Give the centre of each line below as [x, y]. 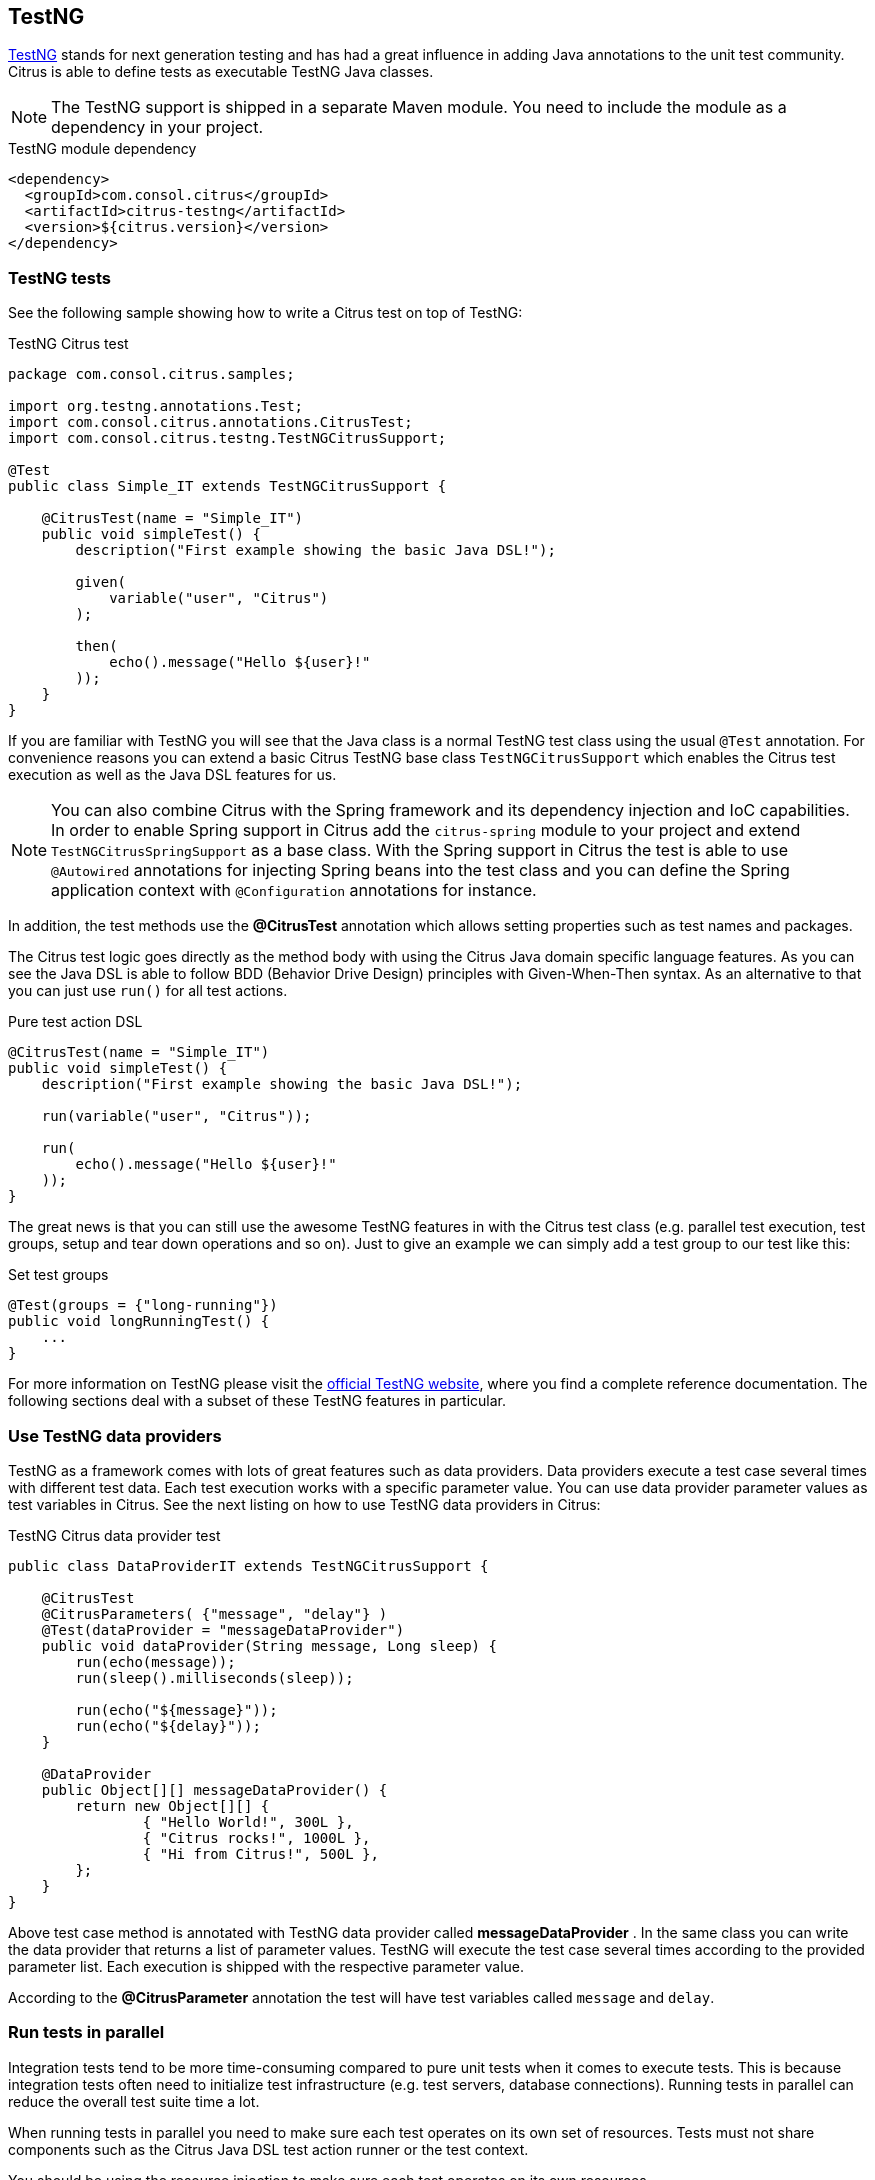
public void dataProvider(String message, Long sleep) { [269, 1645]
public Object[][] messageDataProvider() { [214, 1789]
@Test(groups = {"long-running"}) [143, 1305]
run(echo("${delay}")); [168, 1725]
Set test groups [58, 1275]
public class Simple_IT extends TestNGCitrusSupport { [227, 486]
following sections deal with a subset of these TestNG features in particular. [257, 1401]
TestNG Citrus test [68, 344]
